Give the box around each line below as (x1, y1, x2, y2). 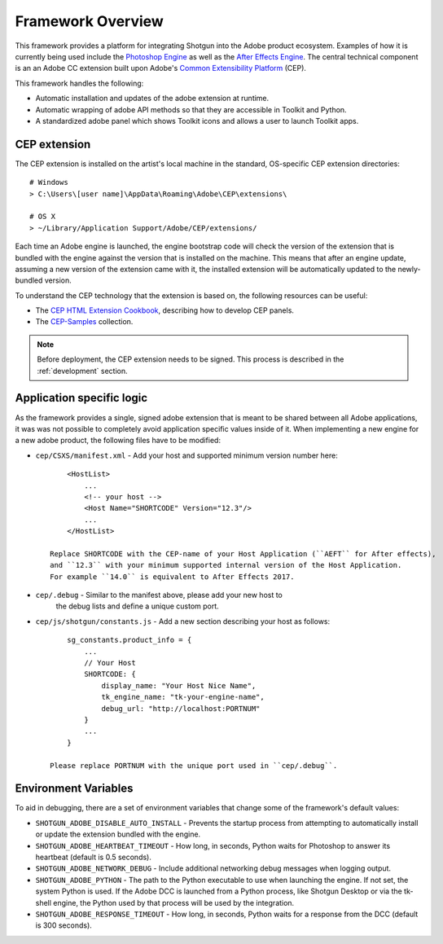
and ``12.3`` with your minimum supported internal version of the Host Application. (50, 560, 402, 570)
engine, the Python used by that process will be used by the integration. (53, 898, 295, 907)
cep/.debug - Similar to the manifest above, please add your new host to (35, 591, 283, 600)
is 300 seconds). (35, 920, 93, 930)
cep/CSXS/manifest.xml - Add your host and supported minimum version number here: (35, 450, 338, 460)
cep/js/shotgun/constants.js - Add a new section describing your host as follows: (35, 616, 331, 626)
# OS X (29, 212, 56, 222)
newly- (397, 264, 421, 274)
